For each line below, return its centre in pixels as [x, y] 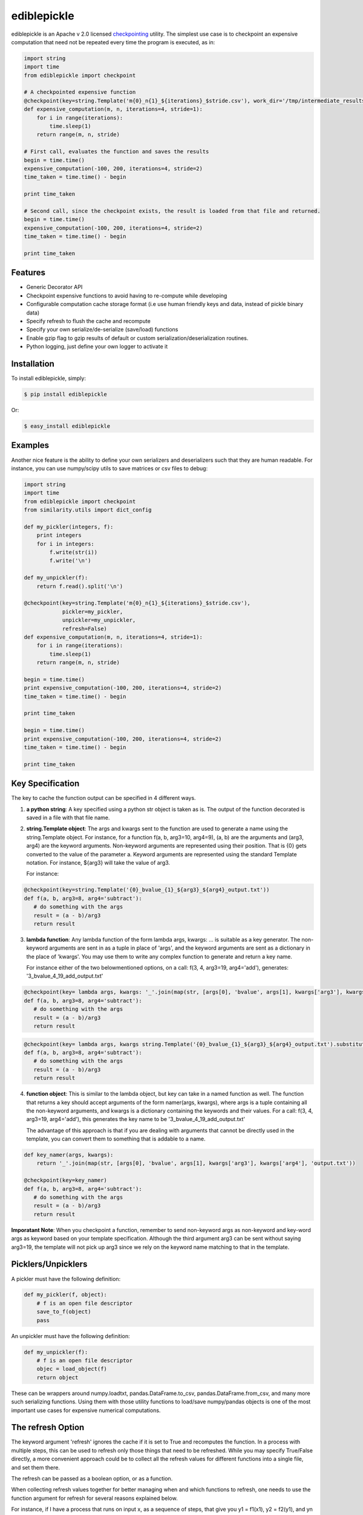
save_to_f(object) [64, 1312]
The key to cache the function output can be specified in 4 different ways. [103, 798]
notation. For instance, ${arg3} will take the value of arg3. [98, 863]
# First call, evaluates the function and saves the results [116, 152]
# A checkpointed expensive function [80, 92]
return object [57, 1377]
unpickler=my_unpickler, [99, 620]
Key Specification [45, 784]
